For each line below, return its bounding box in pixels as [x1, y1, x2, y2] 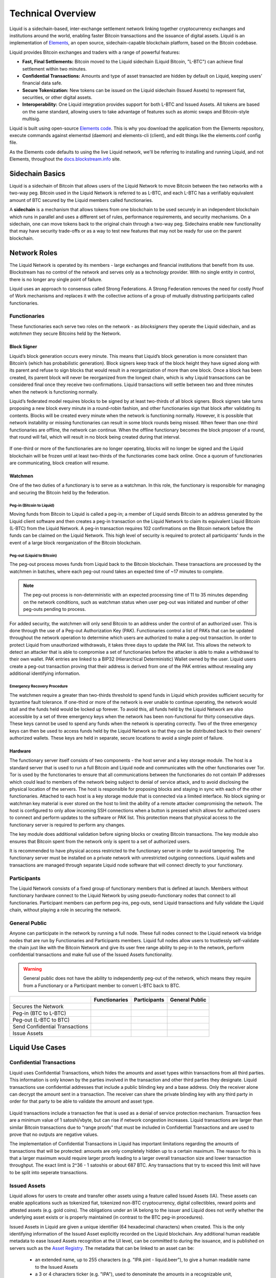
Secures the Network [12, 1003, 64, 1010]
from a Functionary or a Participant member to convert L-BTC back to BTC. [23, 982, 181, 989]
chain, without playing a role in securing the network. [9, 907, 122, 913]
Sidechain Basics [9, 169, 66, 178]
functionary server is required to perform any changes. [9, 821, 125, 828]
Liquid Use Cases [9, 1043, 66, 1052]
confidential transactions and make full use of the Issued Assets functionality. [9, 951, 173, 958]
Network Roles [9, 248, 58, 257]
